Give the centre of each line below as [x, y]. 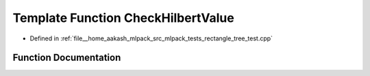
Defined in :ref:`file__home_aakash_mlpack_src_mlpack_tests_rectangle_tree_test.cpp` [151, 38]
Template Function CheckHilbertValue [123, 18]
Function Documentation [67, 58]
